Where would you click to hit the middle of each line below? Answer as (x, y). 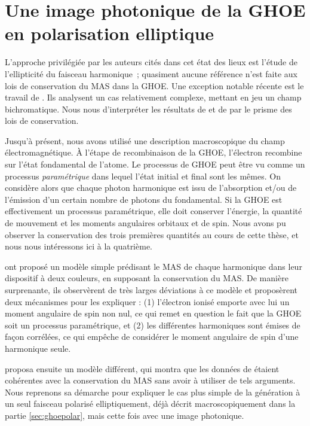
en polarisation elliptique (110, 33)
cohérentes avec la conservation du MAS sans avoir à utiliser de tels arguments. (150, 380)
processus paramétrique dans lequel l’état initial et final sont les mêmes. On (143, 176)
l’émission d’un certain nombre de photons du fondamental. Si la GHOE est (144, 199)
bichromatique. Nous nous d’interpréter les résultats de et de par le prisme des (148, 109)
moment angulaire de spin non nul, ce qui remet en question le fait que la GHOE (153, 313)
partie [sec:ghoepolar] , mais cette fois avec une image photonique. (125, 415)
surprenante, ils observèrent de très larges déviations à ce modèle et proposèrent (151, 290)
